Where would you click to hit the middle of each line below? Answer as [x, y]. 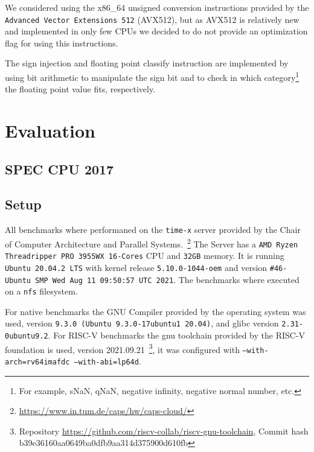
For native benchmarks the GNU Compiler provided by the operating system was [155, 311]
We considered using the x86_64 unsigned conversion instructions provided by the [157, 7]
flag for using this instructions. [62, 43]
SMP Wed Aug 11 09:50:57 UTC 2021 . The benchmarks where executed [167, 279]
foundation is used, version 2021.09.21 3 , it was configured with [122, 348]
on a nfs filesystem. [41, 291]
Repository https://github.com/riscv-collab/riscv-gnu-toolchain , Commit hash [164, 431]
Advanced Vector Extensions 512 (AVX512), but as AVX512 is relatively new [152, 19]
